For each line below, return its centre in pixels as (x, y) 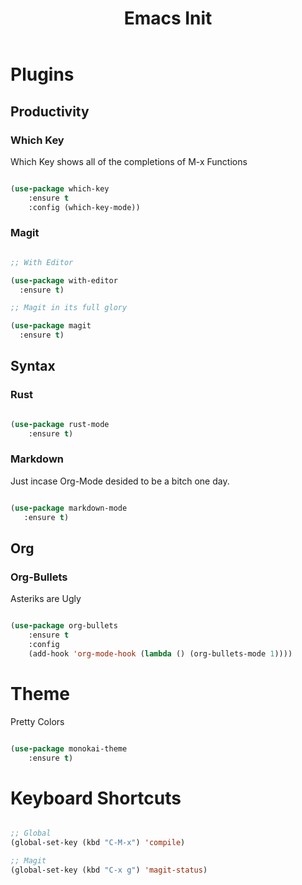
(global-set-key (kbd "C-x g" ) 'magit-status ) (109, 870)
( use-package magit (51, 326)
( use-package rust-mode (60, 424)
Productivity (50, 111)
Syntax (33, 366)
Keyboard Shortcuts (96, 798)
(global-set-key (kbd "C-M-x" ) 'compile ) (98, 843)
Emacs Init (168, 18)
